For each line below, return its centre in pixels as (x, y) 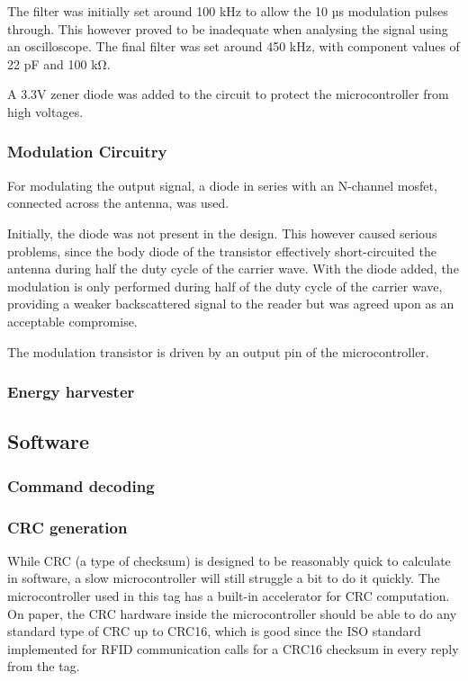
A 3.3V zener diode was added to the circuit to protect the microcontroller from (228, 94)
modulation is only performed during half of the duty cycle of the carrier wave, (225, 286)
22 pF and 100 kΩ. (59, 63)
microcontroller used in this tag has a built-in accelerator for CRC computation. (229, 596)
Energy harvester (71, 392)
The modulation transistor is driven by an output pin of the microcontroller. (218, 351)
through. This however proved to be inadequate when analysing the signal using (228, 28)
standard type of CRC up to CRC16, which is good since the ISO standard (214, 631)
